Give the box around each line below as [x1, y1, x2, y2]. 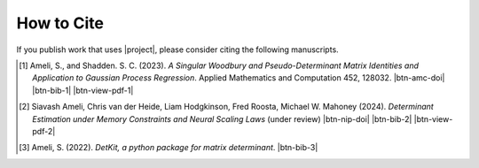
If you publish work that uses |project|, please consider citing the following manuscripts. [16, 44, 339, 55]
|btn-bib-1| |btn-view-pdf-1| [32, 85, 134, 95]
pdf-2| [32, 126, 56, 136]
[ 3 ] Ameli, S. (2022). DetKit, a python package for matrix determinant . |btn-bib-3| [19, 142, 318, 153]
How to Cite [16, 13, 104, 33]
